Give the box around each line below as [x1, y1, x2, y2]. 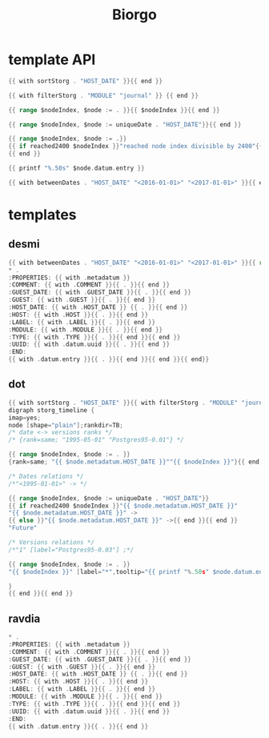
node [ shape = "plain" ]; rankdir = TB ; [8, 421, 124, 429]
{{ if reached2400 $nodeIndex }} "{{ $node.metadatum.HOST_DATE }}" [8, 502, 239, 510]
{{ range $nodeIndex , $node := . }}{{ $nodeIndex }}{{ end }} [8, 106, 220, 114]
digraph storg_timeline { [8, 406, 94, 414]
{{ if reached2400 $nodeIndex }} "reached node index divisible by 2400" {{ [8, 142, 263, 150]
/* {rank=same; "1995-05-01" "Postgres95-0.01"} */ [8, 436, 184, 444]
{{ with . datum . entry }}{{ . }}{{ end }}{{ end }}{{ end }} [8, 355, 210, 363]
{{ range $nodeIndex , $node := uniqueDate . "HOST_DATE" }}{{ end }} [8, 120, 242, 129]
